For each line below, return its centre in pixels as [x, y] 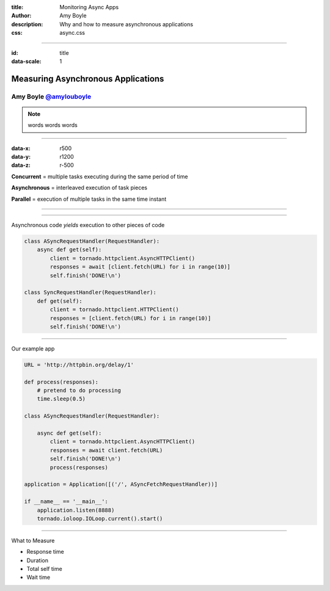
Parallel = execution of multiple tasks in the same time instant [89, 199]
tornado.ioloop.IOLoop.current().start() [100, 518]
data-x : [21, 148]
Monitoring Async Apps [89, 7]
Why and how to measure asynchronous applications [127, 24]
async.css [72, 33]
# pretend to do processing [79, 390]
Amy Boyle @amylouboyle [51, 96]
